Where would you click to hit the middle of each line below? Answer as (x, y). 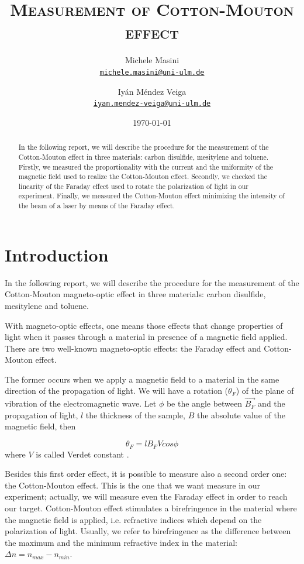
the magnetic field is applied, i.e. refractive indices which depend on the (133, 519)
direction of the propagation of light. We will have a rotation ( (117, 391)
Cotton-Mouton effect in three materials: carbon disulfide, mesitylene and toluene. (144, 157)
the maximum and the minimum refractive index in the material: (121, 542)
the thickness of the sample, (135, 415)
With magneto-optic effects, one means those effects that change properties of (144, 325)
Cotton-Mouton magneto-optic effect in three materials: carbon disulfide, (135, 294)
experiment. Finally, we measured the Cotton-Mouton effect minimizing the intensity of (151, 196)
